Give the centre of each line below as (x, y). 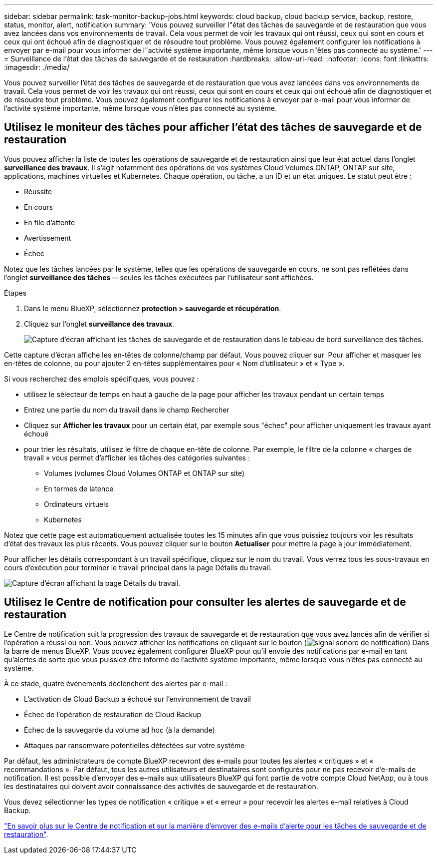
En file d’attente (50, 222)
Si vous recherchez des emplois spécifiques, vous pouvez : (102, 379)
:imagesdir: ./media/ (37, 67)
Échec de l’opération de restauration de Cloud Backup (113, 714)
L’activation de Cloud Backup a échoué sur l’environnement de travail (137, 699)
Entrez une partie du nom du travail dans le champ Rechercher (127, 410)
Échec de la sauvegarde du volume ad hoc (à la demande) (119, 730)
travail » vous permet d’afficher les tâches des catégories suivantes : (137, 457)
